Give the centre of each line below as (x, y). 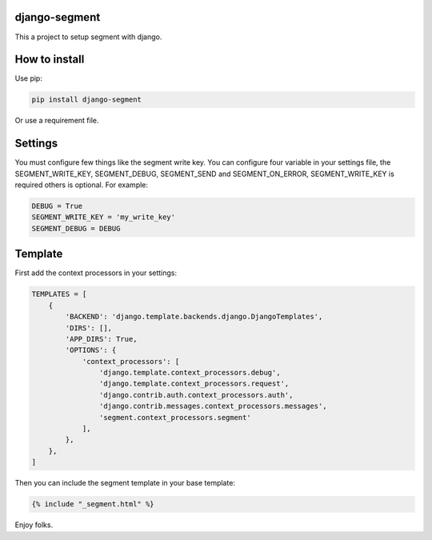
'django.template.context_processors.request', (194, 384)
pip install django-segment (86, 100)
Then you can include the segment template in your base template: (125, 483)
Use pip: (29, 78)
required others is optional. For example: (81, 185)
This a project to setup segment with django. (88, 37)
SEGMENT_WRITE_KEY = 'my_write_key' (104, 217)
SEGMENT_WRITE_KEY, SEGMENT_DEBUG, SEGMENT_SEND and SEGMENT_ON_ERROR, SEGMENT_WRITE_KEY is (205, 174)
